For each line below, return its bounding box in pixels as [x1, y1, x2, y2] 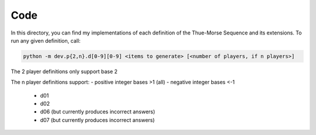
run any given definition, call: [11, 37, 81, 44]
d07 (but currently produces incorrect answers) [40, 116, 155, 123]
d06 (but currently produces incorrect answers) [40, 108, 155, 115]
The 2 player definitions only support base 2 [11, 68, 118, 75]
